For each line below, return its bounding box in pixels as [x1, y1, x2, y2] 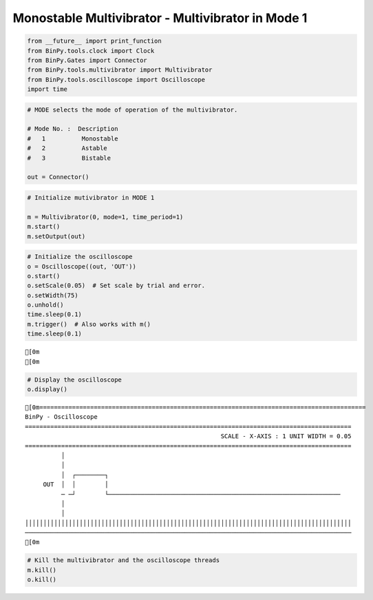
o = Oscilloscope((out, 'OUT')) [27, 262, 137, 270]
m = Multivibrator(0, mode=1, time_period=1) [27, 213, 184, 220]
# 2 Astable [27, 145, 108, 152]
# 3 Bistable [27, 154, 111, 162]
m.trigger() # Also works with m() [27, 320, 151, 328]
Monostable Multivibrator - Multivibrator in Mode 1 [12, 10, 308, 25]
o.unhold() [27, 301, 64, 309]
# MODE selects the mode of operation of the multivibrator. [27, 105, 238, 114]
